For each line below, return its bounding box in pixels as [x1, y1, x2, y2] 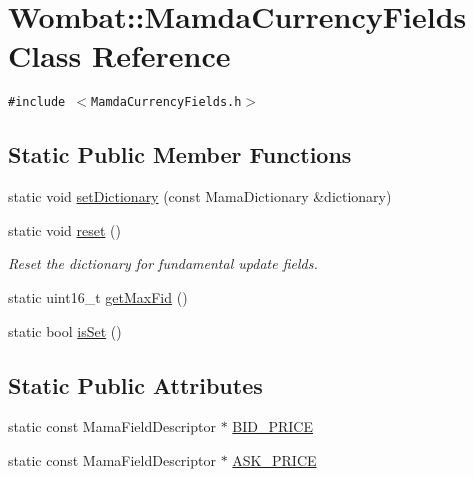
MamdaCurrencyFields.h [91, 95, 242, 110]
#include [8, 95, 66, 110]
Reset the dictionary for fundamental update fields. [8, 253, 318, 274]
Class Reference [8, 35, 231, 76]
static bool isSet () [8, 320, 122, 341]
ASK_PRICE [232, 449, 317, 470]
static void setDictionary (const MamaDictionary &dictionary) [8, 186, 392, 207]
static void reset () [8, 219, 121, 240]
